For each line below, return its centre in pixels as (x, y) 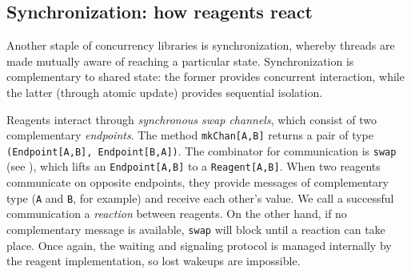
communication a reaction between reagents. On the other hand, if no (177, 214)
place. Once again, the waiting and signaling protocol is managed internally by (199, 245)
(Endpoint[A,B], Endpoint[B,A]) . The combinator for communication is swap (202, 150)
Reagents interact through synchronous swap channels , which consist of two (192, 119)
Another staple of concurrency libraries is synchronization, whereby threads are (201, 45)
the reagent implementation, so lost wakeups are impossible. (154, 261)
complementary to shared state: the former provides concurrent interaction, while (205, 77)
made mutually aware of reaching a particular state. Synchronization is (180, 60)
